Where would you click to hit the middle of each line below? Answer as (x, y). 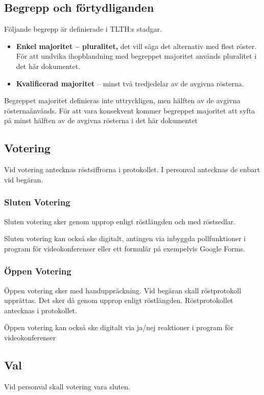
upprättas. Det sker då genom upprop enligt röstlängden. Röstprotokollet (119, 300)
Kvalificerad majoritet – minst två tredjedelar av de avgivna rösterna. (130, 83)
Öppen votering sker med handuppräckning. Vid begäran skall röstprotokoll (123, 290)
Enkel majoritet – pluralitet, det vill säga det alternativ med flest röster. (136, 46)
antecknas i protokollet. (41, 310)
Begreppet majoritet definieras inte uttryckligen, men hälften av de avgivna (122, 100)
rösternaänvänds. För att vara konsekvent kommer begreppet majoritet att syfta (130, 110)
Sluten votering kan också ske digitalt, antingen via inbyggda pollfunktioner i (125, 238)
